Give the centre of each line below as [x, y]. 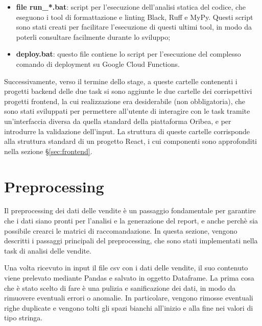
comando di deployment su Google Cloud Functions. [98, 64]
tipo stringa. [23, 318]
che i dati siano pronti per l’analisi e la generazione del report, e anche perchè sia [131, 221]
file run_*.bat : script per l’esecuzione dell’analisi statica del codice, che [131, 7]
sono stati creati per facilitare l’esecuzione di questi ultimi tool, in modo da [134, 27]
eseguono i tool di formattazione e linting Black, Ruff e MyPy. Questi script [135, 17]
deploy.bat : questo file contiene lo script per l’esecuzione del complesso [128, 54]
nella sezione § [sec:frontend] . [48, 151]
